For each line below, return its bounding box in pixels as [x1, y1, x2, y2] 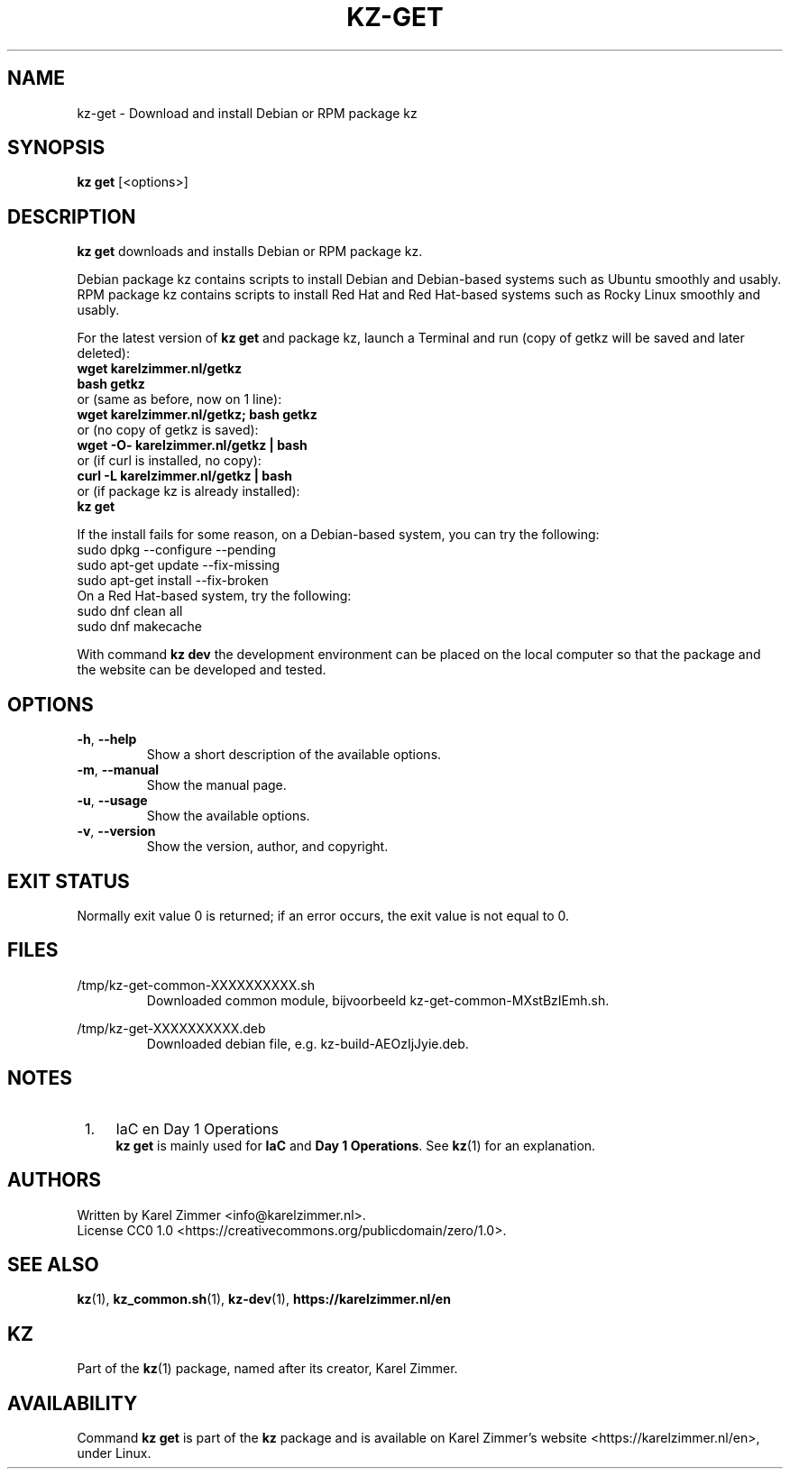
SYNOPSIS [7, 136, 106, 160]
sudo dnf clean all [77, 603, 183, 619]
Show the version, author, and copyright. [146, 839, 389, 855]
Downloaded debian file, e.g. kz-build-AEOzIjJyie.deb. [146, 1035, 469, 1051]
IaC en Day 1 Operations [115, 1119, 279, 1138]
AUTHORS [7, 1169, 102, 1192]
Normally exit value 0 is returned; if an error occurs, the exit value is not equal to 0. [77, 907, 569, 923]
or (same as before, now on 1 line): [77, 391, 282, 408]
